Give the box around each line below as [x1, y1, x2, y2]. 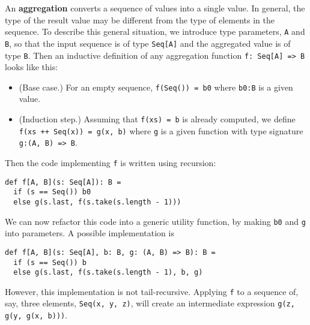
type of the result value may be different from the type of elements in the [5, 13, 275, 26]
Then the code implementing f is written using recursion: [5, 156, 216, 168]
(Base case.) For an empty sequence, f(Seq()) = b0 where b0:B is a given [19, 80, 293, 93]
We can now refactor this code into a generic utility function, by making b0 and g [5, 215, 306, 227]
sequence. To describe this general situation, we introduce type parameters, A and [5, 25, 305, 38]
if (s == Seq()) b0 [13, 188, 91, 197]
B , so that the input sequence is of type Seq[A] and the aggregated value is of [5, 37, 291, 49]
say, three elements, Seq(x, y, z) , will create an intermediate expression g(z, [5, 297, 295, 309]
